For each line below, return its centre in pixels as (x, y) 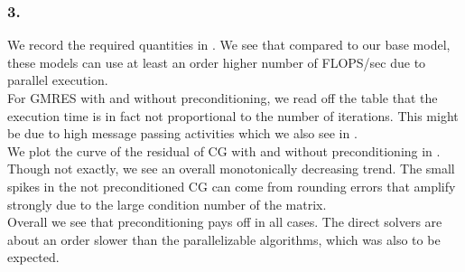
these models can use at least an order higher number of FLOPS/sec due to (217, 62)
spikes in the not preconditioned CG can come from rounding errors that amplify (232, 186)
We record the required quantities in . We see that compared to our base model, (229, 45)
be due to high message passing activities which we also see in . (182, 133)
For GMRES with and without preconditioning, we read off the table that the (223, 98)
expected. (33, 257)
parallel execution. (58, 80)
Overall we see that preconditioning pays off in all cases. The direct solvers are (225, 222)
